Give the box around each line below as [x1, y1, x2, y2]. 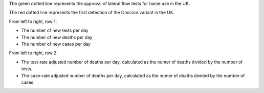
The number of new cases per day [21, 41, 91, 47]
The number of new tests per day [21, 27, 89, 34]
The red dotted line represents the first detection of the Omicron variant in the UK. [9, 10, 175, 16]
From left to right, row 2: [9, 50, 58, 56]
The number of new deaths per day [21, 34, 93, 40]
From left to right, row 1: [9, 19, 57, 24]
